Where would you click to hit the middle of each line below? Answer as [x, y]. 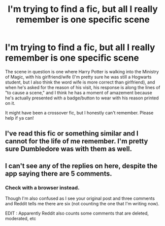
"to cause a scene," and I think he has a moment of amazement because [79, 92]
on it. [10, 103]
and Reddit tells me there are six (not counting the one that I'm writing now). [82, 204]
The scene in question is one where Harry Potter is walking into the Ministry [82, 71]
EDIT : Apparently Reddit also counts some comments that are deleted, [77, 213]
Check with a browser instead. [42, 187]
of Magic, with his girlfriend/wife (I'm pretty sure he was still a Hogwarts [78, 77]
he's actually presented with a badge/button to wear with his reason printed [82, 98]
